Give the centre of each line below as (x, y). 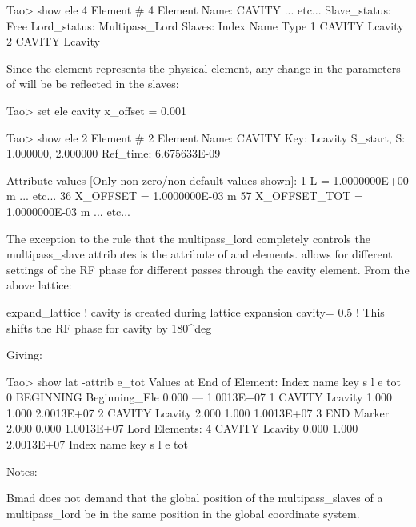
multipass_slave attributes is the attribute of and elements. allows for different (200, 254)
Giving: (24, 355)
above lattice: (39, 285)
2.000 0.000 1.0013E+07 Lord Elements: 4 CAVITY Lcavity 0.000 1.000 (182, 428)
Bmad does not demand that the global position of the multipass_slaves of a (195, 498)
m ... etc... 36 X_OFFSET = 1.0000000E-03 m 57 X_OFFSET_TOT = (185, 196)
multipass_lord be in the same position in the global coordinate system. (183, 513)
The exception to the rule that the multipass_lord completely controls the (188, 238)
